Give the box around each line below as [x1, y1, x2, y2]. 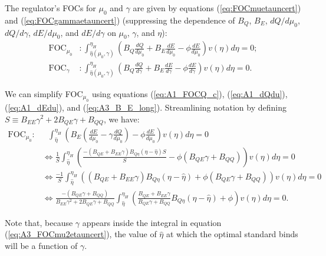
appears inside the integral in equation [82, 216, 222, 228]
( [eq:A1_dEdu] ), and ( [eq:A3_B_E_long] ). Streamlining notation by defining [5, 101, 287, 113]
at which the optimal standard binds [166, 228, 298, 240]
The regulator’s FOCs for [5, 2, 96, 14]
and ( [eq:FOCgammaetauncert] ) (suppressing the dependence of [5, 14, 235, 26]
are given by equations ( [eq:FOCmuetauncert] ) [133, 2, 301, 14]
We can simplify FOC [5, 87, 83, 99]
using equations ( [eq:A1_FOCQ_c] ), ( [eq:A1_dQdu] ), [91, 87, 288, 99]
